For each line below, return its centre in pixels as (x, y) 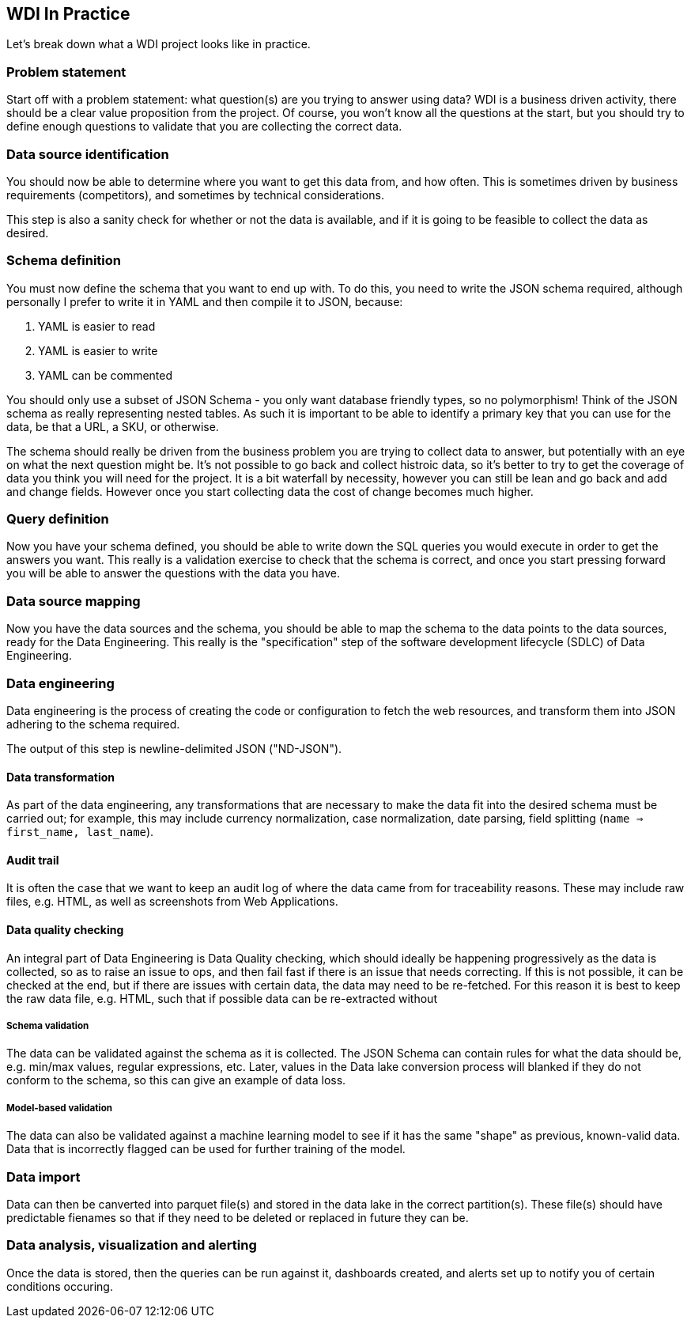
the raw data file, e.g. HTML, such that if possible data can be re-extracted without (222, 998)
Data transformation (60, 777)
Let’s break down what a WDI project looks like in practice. (159, 44)
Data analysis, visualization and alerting (132, 1245)
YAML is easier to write (98, 350)
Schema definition (64, 261)
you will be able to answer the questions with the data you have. (173, 573)
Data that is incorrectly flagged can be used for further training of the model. (206, 1149)
